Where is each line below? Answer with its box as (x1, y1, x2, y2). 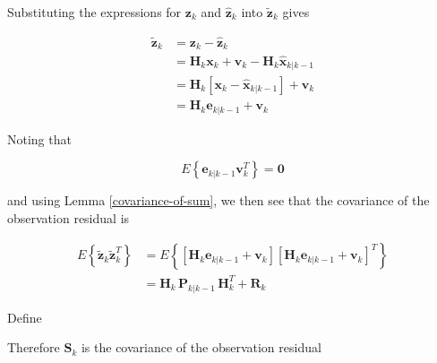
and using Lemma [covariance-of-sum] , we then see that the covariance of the (7, 191, 430, 210)
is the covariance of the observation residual (81, 338, 321, 357)
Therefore (7, 338, 60, 357)
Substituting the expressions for (7, 3, 182, 21)
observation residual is (7, 208, 130, 227)
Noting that (7, 129, 72, 148)
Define (7, 307, 42, 326)
